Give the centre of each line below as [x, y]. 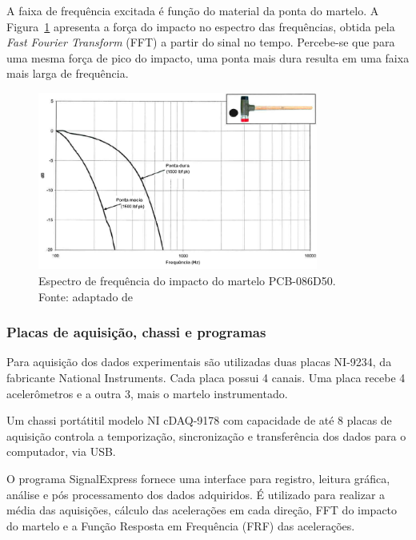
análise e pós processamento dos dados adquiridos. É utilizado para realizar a [196, 494]
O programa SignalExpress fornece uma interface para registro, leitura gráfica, [198, 478]
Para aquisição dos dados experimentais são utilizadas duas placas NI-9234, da [199, 362]
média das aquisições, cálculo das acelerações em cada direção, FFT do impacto [202, 510]
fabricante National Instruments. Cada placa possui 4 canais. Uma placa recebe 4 [206, 377]
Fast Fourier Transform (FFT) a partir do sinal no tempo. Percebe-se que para [201, 42]
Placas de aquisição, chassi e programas [136, 332]
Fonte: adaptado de [86, 296]
